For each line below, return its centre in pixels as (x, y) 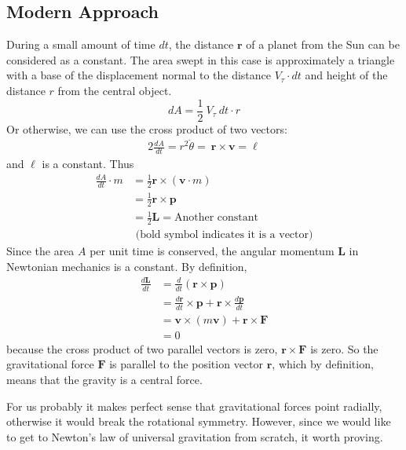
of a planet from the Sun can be (323, 44)
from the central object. (115, 90)
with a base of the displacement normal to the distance (139, 75)
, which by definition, (323, 364)
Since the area (40, 251)
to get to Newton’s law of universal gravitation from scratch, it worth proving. (195, 436)
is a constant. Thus (88, 164)
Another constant (216, 218)
